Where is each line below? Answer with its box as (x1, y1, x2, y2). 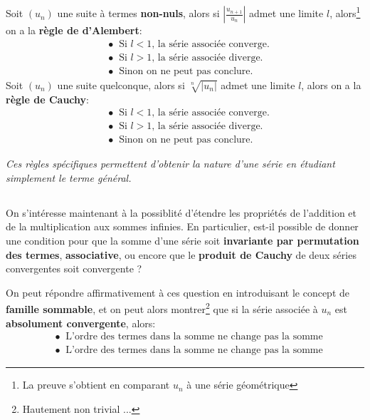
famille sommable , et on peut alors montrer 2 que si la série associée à (6, 299, 318, 316)
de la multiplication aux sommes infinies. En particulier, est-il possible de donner (6, 219, 359, 234)
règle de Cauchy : (6, 91, 89, 106)
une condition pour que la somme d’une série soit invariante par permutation (6, 232, 359, 247)
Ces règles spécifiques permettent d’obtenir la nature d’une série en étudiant (6, 156, 335, 171)
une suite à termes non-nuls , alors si (57, 6, 220, 21)
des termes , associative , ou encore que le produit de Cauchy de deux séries (6, 247, 356, 262)
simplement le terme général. (6, 170, 132, 185)
